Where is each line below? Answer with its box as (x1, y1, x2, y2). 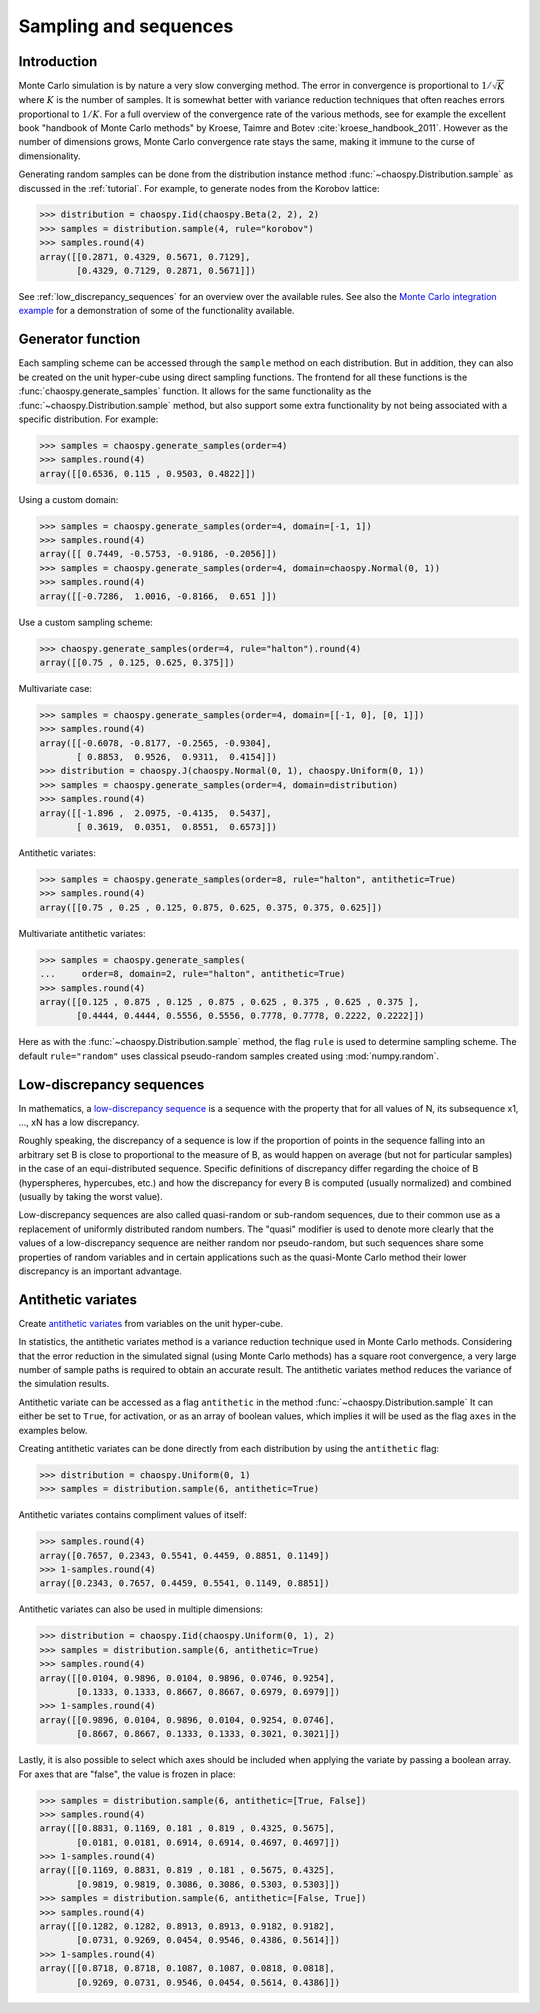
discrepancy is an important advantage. (18, 1265, 182, 1277)
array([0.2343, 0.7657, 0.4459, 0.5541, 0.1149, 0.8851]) (39, 1578, 330, 1589)
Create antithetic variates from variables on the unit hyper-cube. (18, 1317, 284, 1329)
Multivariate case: (18, 682, 92, 694)
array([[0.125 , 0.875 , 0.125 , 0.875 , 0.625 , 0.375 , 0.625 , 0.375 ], (39, 996, 420, 1007)
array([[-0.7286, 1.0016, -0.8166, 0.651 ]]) (39, 590, 277, 602)
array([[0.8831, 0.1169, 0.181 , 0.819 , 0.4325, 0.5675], (39, 1823, 335, 1834)
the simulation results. (18, 1378, 110, 1390)
